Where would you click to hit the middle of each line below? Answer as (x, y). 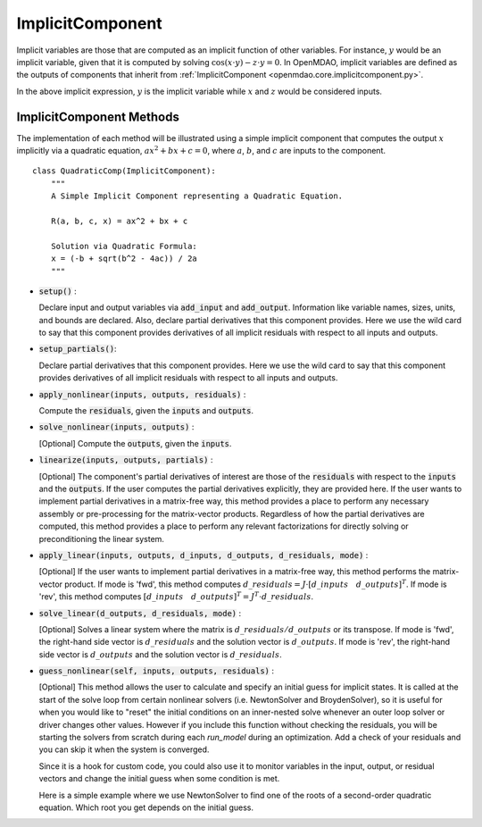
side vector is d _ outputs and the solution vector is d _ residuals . (160, 654)
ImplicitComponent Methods (98, 117)
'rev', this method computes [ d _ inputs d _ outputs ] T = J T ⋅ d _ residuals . (176, 596)
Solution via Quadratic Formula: (124, 246)
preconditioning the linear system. (102, 539)
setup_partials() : (78, 349)
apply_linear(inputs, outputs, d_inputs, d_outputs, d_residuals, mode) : (204, 555)
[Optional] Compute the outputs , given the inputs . (135, 443)
